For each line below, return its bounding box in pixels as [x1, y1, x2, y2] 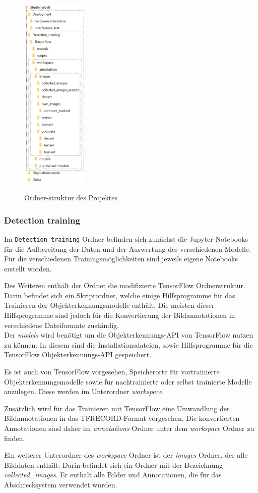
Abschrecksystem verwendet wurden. [4, 479, 117, 489]
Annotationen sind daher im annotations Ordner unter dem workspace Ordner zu [4, 423, 254, 433]
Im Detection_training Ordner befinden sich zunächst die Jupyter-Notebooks [4, 233, 248, 244]
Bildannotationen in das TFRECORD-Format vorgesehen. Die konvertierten [4, 413, 240, 423]
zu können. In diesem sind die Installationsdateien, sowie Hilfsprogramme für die [4, 339, 253, 350]
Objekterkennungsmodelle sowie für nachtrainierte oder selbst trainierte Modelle [4, 376, 252, 387]
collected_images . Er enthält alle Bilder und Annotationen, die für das [4, 469, 222, 480]
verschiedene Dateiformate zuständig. [4, 319, 119, 330]
